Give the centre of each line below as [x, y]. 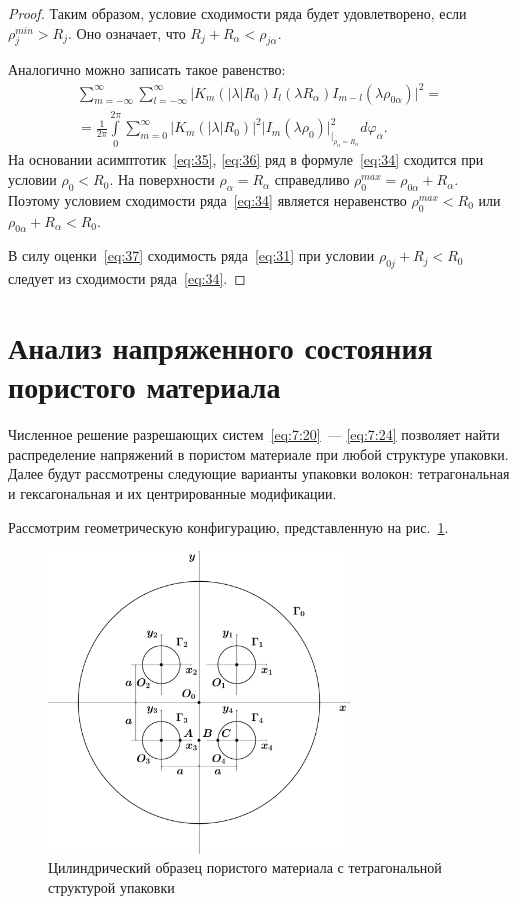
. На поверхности [162, 179]
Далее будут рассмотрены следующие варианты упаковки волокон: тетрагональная [259, 473]
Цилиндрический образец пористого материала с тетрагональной [245, 867]
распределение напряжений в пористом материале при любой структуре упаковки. [258, 453]
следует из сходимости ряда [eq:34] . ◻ [127, 278]
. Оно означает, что [127, 32]
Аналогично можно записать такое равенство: [147, 69]
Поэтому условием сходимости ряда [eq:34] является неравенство [207, 199]
